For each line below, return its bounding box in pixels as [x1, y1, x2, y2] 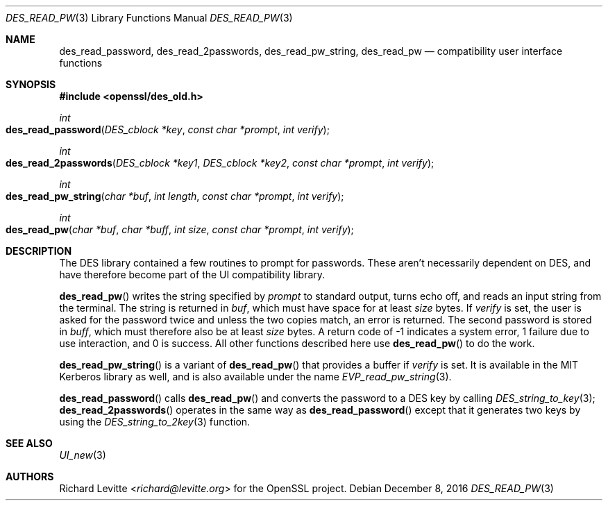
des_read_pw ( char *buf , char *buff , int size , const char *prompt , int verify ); [6, 224, 354, 235]
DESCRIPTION [6, 245, 72, 257]
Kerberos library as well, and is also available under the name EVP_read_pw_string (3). [59, 371, 452, 382]
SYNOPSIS [6, 78, 56, 90]
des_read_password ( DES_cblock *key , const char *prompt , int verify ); [6, 124, 330, 135]
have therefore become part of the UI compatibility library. [59, 269, 326, 280]
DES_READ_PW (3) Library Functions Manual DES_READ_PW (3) [6, 12, 293, 24]
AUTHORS [6, 471, 54, 482]
